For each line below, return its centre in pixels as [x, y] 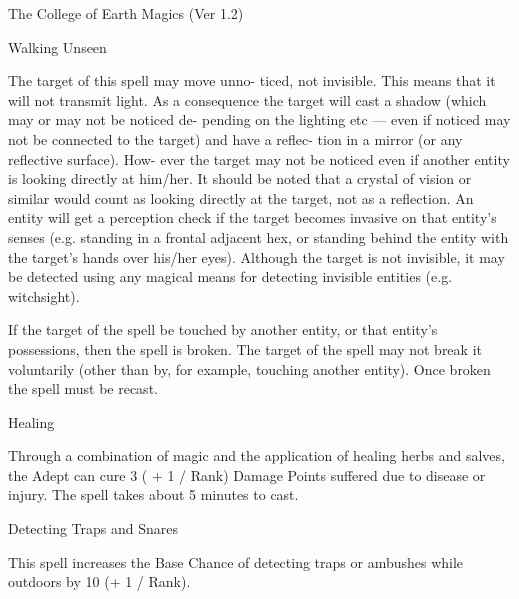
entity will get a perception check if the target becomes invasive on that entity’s [252, 217]
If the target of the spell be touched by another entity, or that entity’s [223, 329]
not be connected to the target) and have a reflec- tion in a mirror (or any [235, 138]
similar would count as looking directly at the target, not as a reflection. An [241, 197]
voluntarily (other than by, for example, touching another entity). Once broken [249, 368]
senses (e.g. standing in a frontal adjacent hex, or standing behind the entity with [258, 236]
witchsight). [44, 295]
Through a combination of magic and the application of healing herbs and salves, [256, 455]
